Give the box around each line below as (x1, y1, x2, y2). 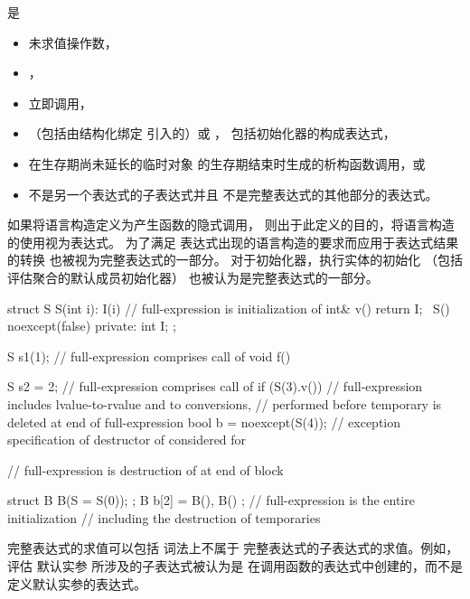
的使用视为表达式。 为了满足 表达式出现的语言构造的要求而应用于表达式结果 (7, 232, 459, 251)
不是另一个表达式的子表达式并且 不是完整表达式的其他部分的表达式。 (28, 184, 438, 203)
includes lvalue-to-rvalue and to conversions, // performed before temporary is (7, 394, 442, 413)
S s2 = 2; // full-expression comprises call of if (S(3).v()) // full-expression (7, 377, 423, 396)
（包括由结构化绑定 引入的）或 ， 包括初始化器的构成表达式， (28, 124, 396, 143)
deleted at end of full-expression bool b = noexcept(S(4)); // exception (7, 412, 401, 431)
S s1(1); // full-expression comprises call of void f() (7, 346, 291, 365)
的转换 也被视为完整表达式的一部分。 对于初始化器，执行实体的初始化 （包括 (7, 250, 463, 269)
